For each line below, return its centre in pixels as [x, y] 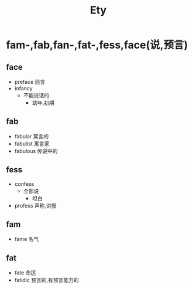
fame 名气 [27, 239]
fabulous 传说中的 [36, 151]
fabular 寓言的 [31, 136]
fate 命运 [25, 273]
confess [24, 184]
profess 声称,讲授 [35, 205]
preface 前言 [30, 82]
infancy [24, 88]
